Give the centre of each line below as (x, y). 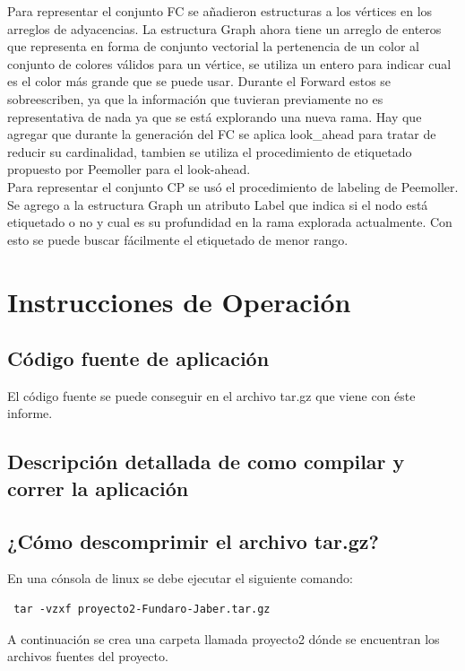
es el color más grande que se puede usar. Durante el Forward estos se (199, 81)
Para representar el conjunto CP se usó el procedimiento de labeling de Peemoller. (233, 186)
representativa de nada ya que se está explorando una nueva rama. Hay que (215, 116)
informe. (30, 413)
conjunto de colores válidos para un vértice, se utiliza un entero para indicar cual (229, 63)
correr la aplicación (98, 488)
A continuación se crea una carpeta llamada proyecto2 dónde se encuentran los (224, 638)
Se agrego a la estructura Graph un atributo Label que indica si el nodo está (218, 204)
